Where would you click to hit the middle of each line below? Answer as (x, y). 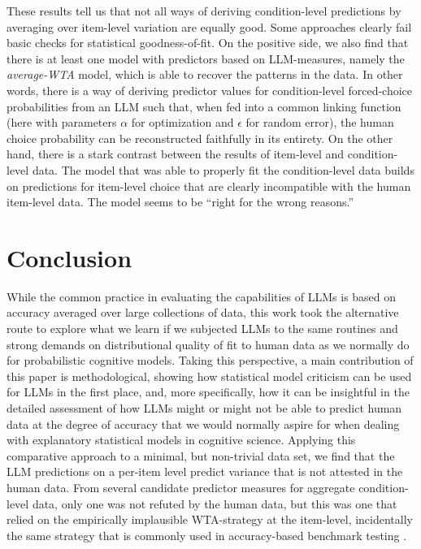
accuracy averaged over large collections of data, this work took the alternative (203, 312)
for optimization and (182, 122)
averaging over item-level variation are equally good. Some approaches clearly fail (209, 26)
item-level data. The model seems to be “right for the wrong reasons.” (180, 202)
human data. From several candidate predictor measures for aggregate (181, 487)
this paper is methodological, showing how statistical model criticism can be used (209, 376)
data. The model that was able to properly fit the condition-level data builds (223, 169)
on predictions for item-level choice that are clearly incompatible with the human (209, 186)
